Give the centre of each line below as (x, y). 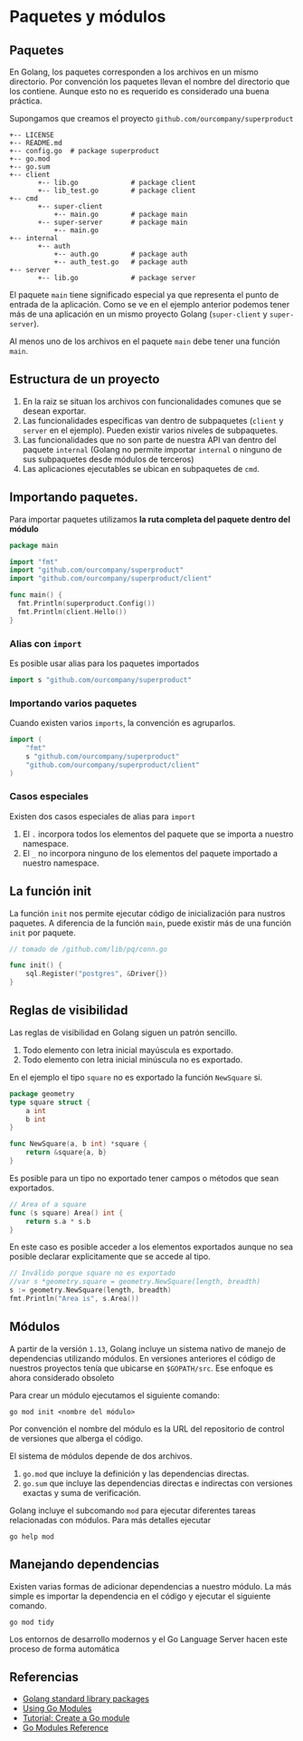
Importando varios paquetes (73, 703)
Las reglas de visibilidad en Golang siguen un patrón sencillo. (123, 1032)
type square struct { (50, 1102)
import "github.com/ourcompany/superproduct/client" (111, 579)
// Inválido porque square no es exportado (93, 1273)
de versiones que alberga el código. (76, 1438)
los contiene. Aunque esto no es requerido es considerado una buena (139, 91)
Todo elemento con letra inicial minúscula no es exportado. (133, 1060)
